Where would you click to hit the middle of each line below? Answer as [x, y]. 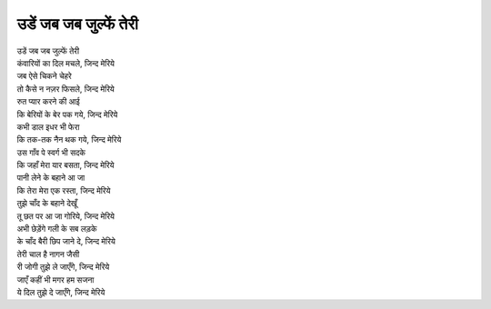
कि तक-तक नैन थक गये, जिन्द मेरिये [69, 140]
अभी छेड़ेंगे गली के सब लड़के [57, 229]
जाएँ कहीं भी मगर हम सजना [55, 279]
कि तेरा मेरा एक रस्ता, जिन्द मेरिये [64, 190]
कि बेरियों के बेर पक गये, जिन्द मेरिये [67, 115]
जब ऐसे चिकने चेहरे [44, 76]
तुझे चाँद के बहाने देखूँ [47, 204]
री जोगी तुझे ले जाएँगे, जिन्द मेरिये [63, 267]
